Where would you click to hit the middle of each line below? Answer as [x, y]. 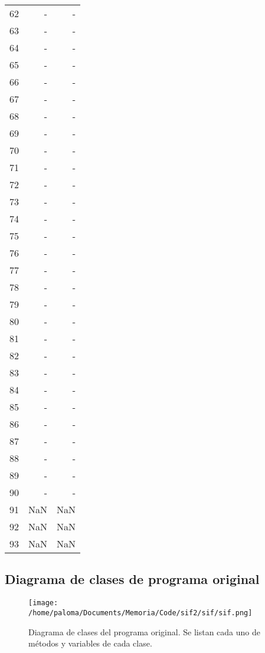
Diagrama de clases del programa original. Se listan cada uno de [144, 631]
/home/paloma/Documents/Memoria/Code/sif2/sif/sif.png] [140, 613]
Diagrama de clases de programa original [132, 579]
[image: [43, 603]
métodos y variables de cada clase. [90, 643]
